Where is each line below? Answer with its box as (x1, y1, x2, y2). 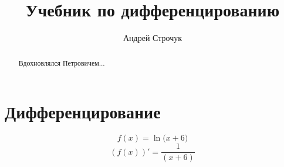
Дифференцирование (5, 100, 161, 124)
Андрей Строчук (123, 32, 182, 44)
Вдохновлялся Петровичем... (18, 57, 105, 67)
